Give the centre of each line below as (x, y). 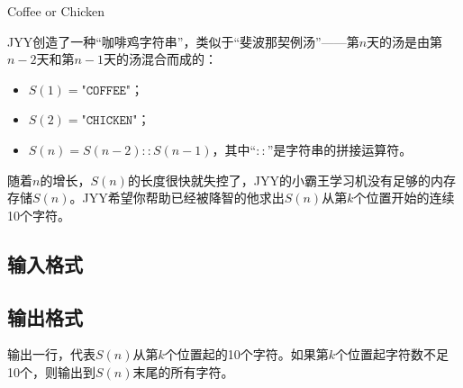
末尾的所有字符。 (183, 371)
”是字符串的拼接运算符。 (340, 149)
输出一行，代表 (51, 354)
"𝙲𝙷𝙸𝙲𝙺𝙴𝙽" (109, 121)
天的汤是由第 (405, 41)
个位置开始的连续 (404, 198)
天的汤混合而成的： (161, 59)
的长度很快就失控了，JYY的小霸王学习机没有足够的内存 (292, 180)
